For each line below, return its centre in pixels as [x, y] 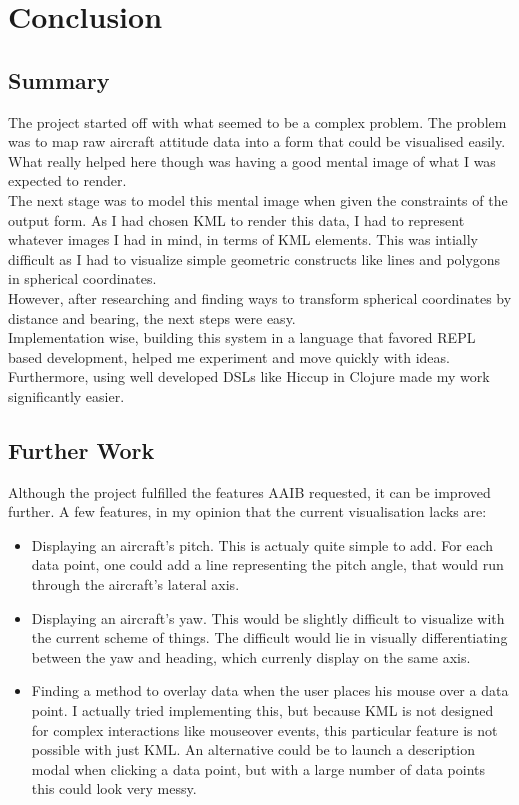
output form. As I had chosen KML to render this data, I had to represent [236, 219]
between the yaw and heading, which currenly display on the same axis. [251, 656]
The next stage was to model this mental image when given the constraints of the [258, 199]
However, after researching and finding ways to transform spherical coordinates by [260, 297]
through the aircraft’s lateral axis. [135, 584]
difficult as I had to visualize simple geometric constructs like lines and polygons [254, 258]
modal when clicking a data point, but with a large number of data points [258, 768]
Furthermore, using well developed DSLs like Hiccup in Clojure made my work [249, 376]
